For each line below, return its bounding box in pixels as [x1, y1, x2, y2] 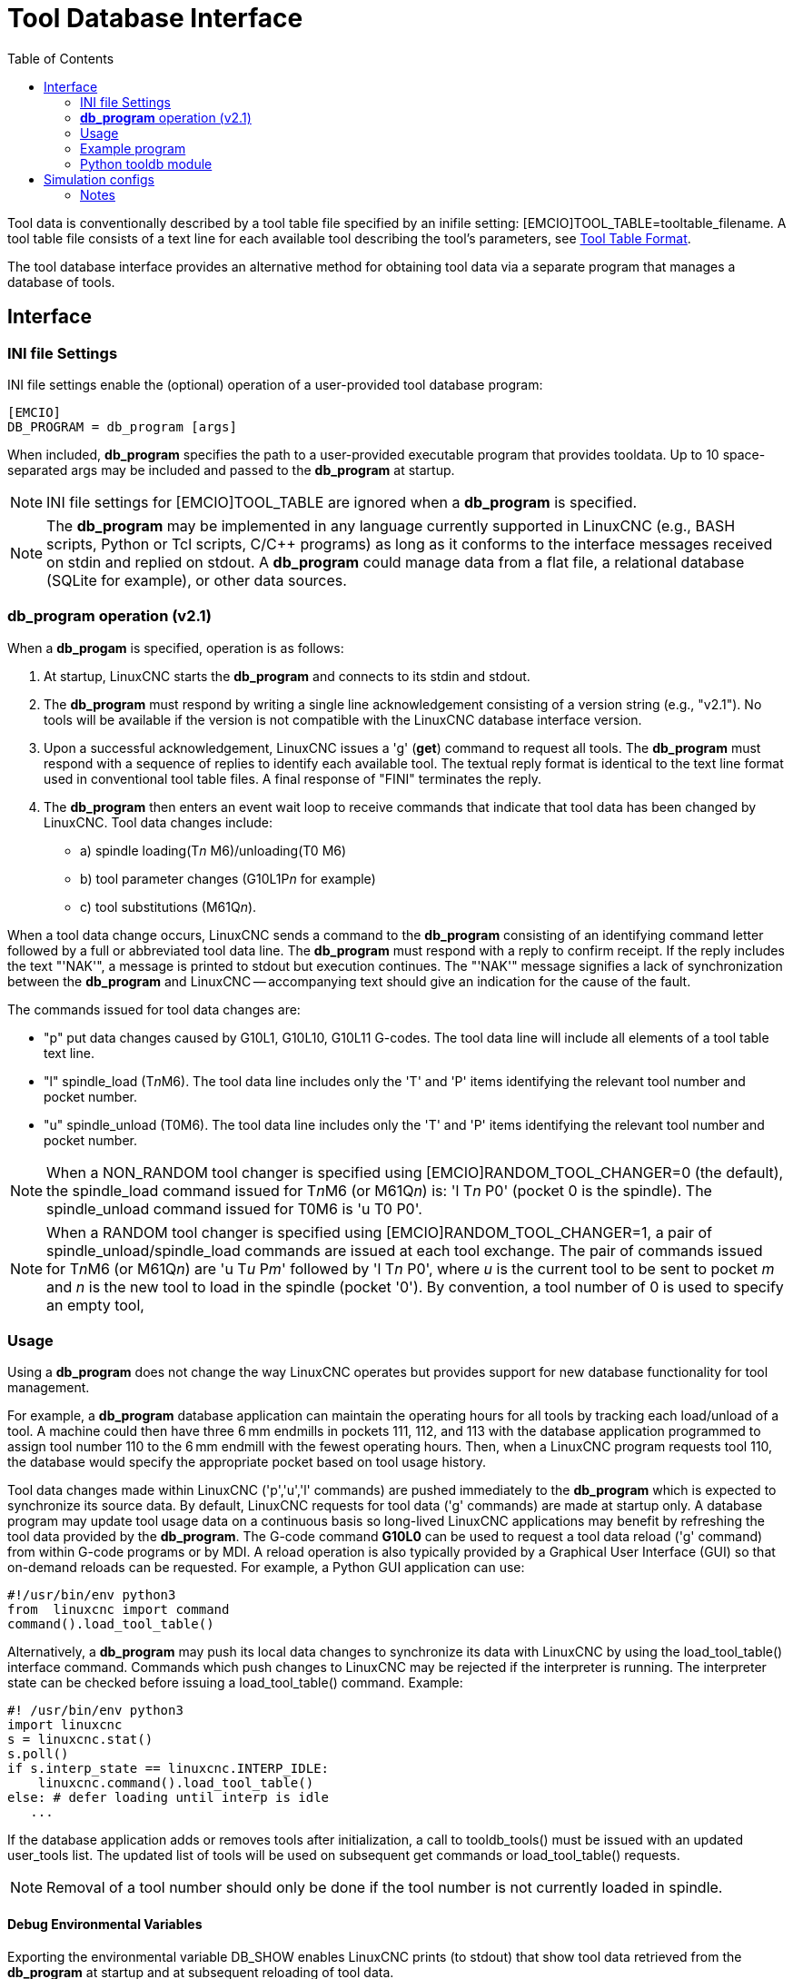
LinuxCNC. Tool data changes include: [44, 814, 273, 830]
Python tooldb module [80, 155, 213, 172]
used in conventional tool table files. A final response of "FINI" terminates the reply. [44, 770, 541, 787]
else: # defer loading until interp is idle [7, 1790, 330, 1806]
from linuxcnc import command [7, 1602, 230, 1618]
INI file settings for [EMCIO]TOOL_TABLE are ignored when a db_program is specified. [46, 492, 638, 511]
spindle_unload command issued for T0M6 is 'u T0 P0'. [46, 1199, 422, 1218]
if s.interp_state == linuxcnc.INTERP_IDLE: [7, 1761, 330, 1776]
